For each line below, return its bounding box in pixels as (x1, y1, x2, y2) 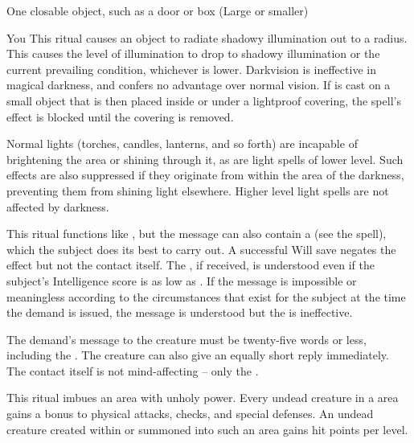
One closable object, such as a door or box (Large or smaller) (6, 2, 309, 18)
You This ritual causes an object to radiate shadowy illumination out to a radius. (6, 29, 408, 46)
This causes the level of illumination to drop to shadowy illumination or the (6, 45, 380, 62)
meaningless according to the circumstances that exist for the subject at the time (6, 288, 406, 305)
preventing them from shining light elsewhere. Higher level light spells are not (6, 182, 389, 199)
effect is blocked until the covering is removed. (6, 108, 234, 125)
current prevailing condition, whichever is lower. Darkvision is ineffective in (6, 60, 376, 77)
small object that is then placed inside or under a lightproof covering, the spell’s (6, 92, 401, 109)
